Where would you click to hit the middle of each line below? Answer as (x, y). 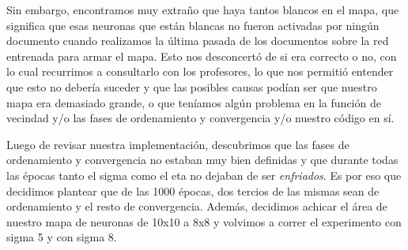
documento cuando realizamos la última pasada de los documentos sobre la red (198, 41)
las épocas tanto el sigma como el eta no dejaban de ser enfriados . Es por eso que (204, 175)
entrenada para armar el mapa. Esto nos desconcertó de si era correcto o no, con (202, 56)
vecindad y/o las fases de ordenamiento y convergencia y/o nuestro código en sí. (200, 118)
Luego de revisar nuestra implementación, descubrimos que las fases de (178, 144)
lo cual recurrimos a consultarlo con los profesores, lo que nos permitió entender (200, 71)
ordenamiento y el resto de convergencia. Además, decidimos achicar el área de (197, 206)
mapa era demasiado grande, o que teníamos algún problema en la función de (194, 102)
